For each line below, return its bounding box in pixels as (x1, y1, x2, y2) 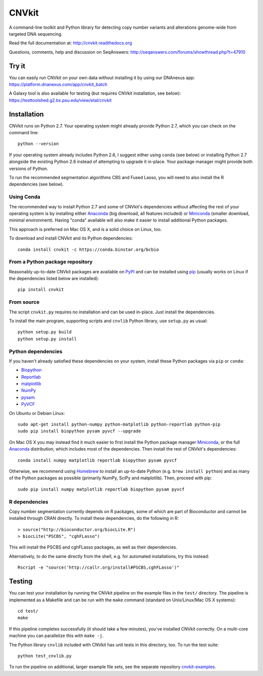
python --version (18, 141, 59, 146)
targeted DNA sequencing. (9, 31, 63, 37)
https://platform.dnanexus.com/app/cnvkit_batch (9, 82, 108, 87)
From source (9, 299, 40, 306)
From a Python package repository (9, 259, 93, 266)
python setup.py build (18, 329, 72, 335)
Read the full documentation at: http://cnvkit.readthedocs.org (9, 40, 132, 46)
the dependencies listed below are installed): (9, 276, 99, 282)
